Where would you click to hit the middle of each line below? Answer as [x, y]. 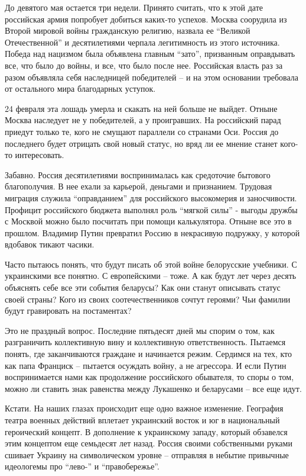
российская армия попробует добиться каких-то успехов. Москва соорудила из [146, 19]
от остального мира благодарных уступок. [80, 89]
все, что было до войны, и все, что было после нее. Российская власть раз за [144, 65]
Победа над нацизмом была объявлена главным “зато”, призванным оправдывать [150, 54]
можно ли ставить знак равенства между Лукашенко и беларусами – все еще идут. [153, 388]
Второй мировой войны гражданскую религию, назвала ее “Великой [128, 30]
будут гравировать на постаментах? [68, 311]
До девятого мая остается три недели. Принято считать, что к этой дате [134, 7]
